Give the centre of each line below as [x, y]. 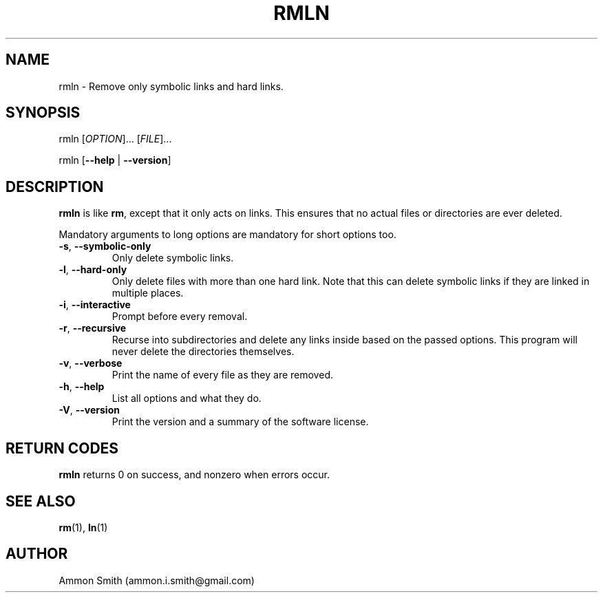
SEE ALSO [41, 501]
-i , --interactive [95, 305]
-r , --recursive [93, 328]
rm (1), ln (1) [83, 527]
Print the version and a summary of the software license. [240, 422]
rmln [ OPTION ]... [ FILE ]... [115, 139]
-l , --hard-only [93, 270]
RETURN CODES [62, 448]
